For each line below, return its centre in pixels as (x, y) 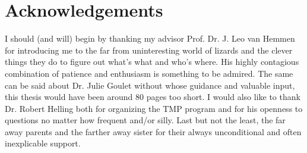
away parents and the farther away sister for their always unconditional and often (153, 131)
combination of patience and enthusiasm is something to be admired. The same (149, 73)
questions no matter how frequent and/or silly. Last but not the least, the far (145, 120)
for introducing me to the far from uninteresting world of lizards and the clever (149, 50)
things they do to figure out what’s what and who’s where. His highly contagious (152, 62)
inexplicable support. (43, 143)
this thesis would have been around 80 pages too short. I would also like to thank (153, 97)
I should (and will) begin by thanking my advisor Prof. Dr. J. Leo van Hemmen (150, 38)
